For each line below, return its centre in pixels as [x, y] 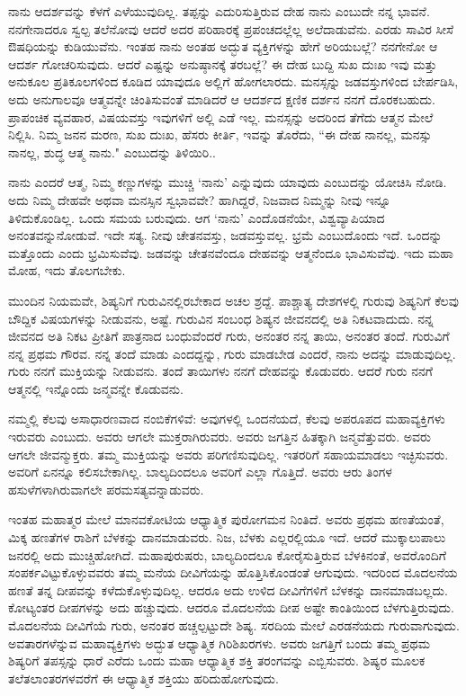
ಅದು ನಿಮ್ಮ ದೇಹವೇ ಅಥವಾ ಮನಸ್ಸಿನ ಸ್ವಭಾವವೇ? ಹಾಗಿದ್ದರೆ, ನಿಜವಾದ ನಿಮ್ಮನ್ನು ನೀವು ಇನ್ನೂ [200, 199]
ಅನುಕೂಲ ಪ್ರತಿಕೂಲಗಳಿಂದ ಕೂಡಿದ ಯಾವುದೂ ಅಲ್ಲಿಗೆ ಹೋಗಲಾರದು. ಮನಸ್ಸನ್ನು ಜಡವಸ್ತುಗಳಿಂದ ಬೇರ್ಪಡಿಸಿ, [233, 81]
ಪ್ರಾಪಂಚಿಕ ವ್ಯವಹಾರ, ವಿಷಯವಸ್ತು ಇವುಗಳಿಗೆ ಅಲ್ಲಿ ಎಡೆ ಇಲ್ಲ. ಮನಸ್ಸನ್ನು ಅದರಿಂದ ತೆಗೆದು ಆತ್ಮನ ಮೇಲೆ [221, 116]
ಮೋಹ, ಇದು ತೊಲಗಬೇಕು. [67, 270]
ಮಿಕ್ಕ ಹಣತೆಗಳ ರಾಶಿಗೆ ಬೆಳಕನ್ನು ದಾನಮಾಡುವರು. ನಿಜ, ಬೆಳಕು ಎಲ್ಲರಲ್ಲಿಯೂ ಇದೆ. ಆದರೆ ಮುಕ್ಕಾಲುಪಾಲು [227, 537]
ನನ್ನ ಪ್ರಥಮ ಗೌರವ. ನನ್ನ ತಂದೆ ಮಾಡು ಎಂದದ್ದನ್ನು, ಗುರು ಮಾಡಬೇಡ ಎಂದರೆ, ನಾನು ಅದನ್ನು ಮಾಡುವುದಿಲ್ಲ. [232, 353]
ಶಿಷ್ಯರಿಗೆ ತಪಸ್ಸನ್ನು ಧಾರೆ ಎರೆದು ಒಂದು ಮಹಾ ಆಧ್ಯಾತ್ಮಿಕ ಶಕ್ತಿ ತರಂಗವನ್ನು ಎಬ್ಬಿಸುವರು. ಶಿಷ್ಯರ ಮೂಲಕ [217, 660]
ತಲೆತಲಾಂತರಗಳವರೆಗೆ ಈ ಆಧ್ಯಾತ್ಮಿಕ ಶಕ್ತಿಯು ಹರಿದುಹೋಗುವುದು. [143, 678]
